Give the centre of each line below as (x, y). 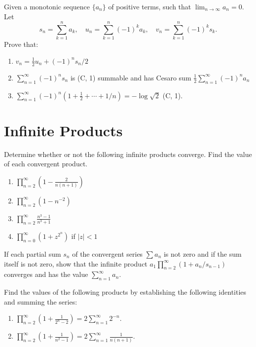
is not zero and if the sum (202, 253)
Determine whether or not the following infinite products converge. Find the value (128, 154)
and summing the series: (41, 301)
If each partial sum (33, 253)
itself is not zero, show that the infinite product (76, 263)
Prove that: (21, 44)
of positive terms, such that (150, 6)
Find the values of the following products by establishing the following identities (125, 292)
